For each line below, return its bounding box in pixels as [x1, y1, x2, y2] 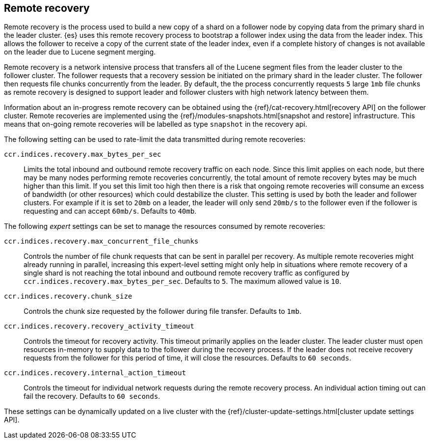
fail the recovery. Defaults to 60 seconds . [24, 392, 161, 401]
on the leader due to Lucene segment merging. [4, 48, 156, 56]
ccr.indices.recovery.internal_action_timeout [4, 369, 186, 377]
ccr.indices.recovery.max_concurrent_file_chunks [4, 237, 199, 246]
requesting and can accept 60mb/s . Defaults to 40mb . [24, 207, 197, 216]
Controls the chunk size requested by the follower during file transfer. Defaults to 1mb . [24, 307, 301, 316]
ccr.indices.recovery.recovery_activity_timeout [4, 322, 194, 331]
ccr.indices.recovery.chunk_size [4, 292, 133, 301]
